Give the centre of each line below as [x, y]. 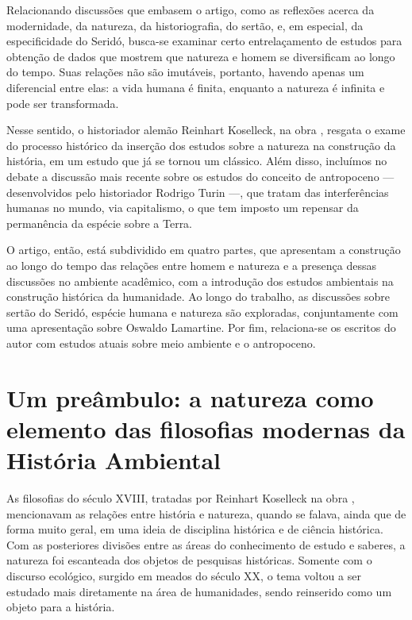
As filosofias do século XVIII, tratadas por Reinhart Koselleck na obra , [181, 497]
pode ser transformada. [63, 103]
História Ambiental [114, 460]
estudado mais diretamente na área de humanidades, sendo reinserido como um [199, 591]
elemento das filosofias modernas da [206, 428]
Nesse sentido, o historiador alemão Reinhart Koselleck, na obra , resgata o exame [206, 130]
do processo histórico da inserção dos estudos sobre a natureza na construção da [201, 145]
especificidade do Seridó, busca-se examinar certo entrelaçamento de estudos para [204, 41]
